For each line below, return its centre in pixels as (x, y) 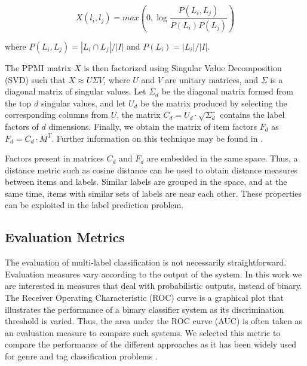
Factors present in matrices (54, 158)
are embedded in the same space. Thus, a (222, 158)
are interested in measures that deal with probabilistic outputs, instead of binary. (153, 286)
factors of (22, 126)
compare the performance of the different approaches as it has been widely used (151, 344)
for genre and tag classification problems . (81, 356)
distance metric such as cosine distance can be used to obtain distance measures (151, 170)
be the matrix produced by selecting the (214, 103)
